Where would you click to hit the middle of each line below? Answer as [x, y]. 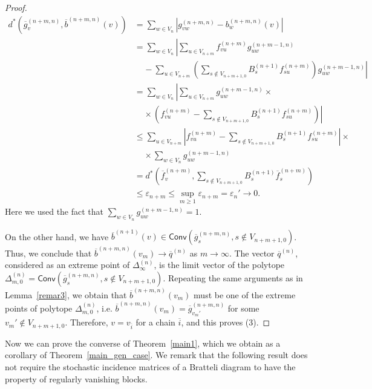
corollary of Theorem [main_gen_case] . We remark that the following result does [156, 355]
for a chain [155, 322]
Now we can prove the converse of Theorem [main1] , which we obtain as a [143, 343]
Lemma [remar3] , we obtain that [66, 294]
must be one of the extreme [245, 294]
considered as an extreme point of [67, 265]
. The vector [252, 253]
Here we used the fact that [54, 211]
